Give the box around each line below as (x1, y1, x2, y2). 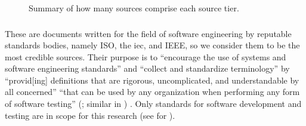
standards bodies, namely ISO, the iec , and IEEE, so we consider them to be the (5, 39, 300, 51)
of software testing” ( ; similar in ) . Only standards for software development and (5, 97, 302, 110)
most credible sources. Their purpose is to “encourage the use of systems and (5, 50, 286, 63)
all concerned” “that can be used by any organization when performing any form (5, 85, 300, 98)
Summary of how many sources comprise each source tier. (29, 2, 239, 14)
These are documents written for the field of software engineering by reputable (5, 27, 292, 39)
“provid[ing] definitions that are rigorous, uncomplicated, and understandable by (5, 73, 299, 86)
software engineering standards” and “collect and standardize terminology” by (5, 62, 290, 75)
